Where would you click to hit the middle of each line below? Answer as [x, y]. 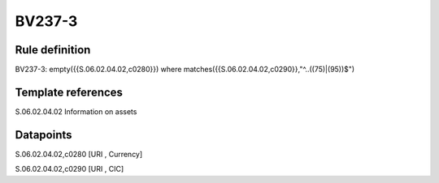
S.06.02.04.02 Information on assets [76, 111]
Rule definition [53, 50]
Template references [69, 92]
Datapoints [43, 135]
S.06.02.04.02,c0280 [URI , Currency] [79, 154]
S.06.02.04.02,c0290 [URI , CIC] [70, 169]
